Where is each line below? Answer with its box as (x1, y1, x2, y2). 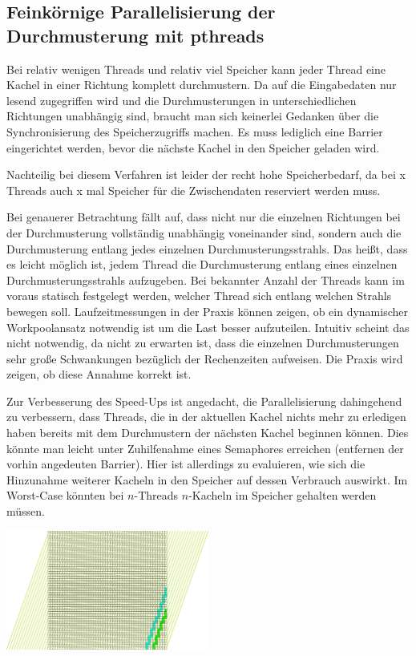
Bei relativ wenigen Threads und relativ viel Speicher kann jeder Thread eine (6, 60, 386, 77)
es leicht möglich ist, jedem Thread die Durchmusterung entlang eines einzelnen (6, 256, 398, 273)
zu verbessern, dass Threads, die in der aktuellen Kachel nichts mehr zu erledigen (6, 408, 406, 425)
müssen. (6, 503, 45, 520)
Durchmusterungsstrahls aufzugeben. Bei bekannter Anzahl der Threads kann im (6, 271, 405, 288)
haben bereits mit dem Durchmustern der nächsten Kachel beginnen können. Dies (6, 424, 409, 441)
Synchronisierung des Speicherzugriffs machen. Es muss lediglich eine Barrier (6, 123, 383, 140)
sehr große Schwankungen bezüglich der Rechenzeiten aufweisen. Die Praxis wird (6, 350, 403, 366)
